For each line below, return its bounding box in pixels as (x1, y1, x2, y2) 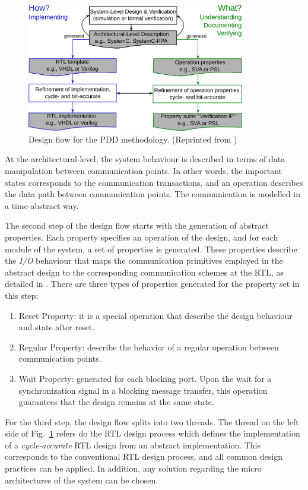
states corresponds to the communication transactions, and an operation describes (5, 176, 303, 188)
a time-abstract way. (5, 199, 79, 211)
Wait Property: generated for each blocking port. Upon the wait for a (18, 372, 272, 384)
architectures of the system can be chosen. (5, 473, 158, 486)
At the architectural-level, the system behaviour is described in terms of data (5, 153, 285, 165)
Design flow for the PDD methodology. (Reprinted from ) (28, 132, 237, 145)
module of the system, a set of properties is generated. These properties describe (5, 242, 297, 255)
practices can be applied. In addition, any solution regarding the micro (5, 462, 262, 475)
